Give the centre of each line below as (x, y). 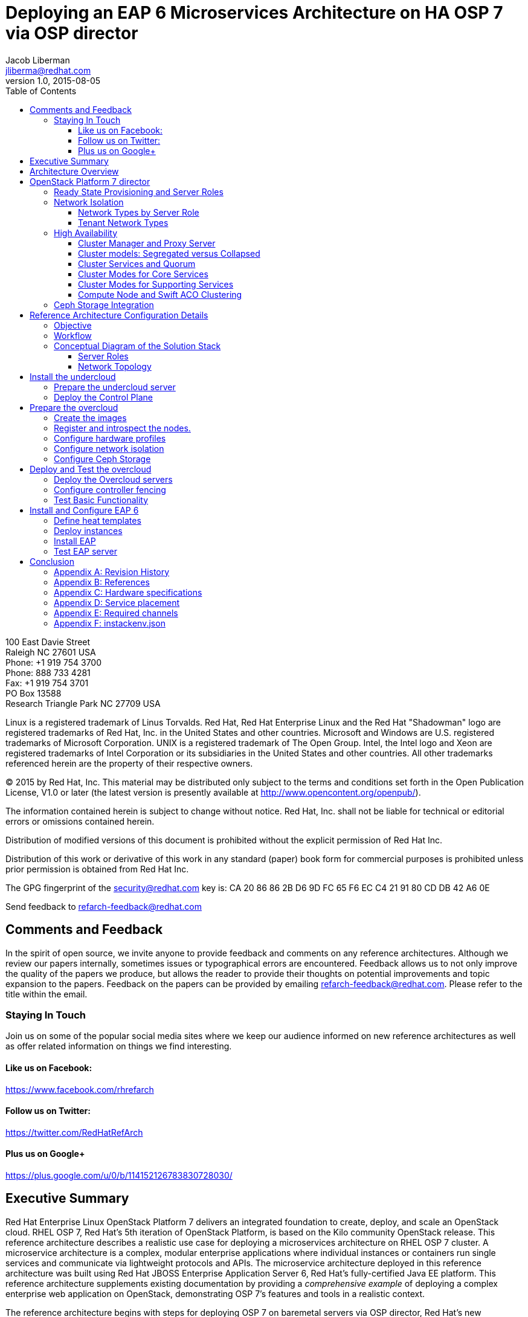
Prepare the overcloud (74, 407)
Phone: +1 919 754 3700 (53, 662)
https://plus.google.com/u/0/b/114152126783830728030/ (119, 1175)
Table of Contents (41, 91)
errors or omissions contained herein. (80, 821)
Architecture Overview (74, 171)
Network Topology (115, 366)
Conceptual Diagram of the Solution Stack (137, 346)
